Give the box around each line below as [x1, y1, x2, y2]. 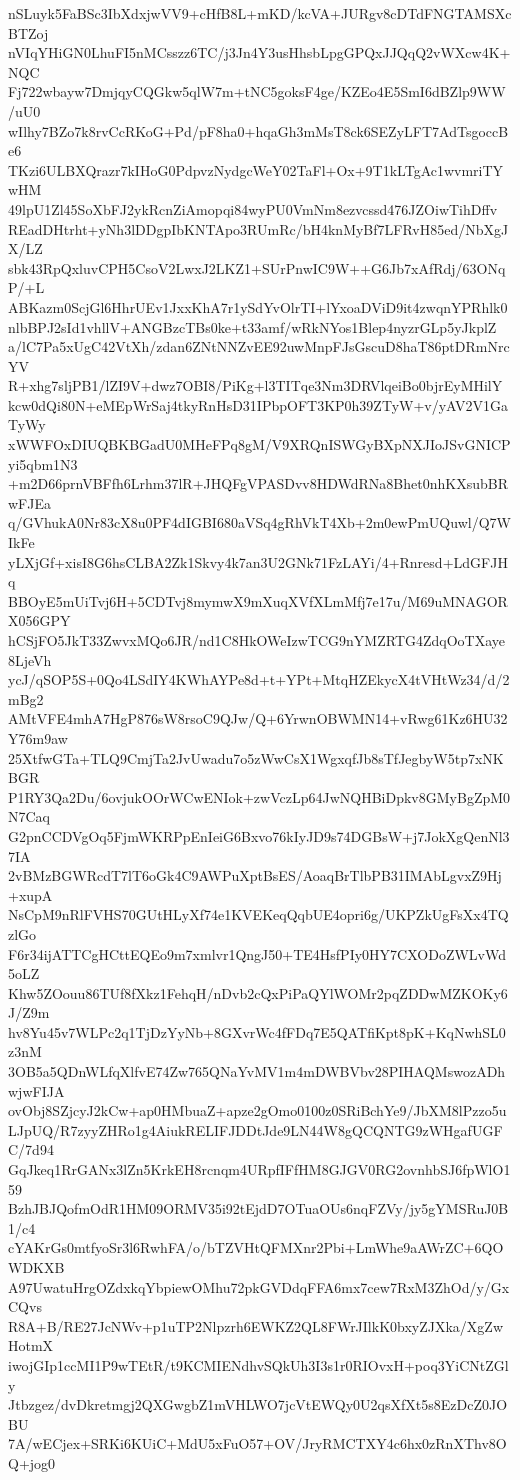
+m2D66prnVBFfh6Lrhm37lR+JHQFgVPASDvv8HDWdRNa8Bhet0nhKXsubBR [8, 473, 508, 494]
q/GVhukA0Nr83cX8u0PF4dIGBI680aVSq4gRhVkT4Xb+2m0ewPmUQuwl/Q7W [8, 512, 511, 533]
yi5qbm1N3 [8, 453, 78, 474]
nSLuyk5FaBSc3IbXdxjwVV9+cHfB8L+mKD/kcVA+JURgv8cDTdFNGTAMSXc [8, 3, 512, 23]
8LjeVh [8, 649, 52, 670]
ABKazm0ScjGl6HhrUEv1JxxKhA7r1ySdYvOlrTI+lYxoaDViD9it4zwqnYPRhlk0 [8, 296, 508, 317]
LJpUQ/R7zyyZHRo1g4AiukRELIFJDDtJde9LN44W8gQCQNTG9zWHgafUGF [8, 1119, 503, 1140]
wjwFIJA [8, 1080, 65, 1101]
